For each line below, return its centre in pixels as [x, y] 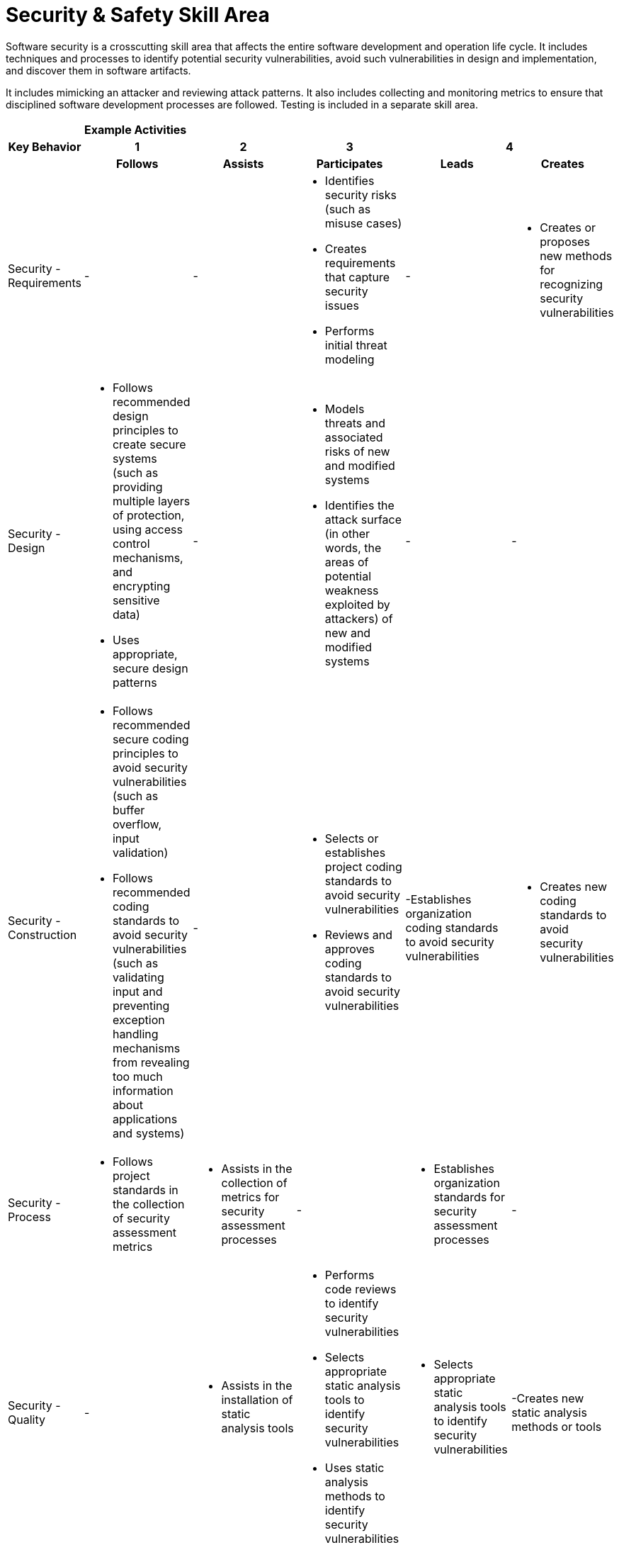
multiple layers [151, 501]
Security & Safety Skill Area [138, 15]
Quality [27, 1419]
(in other [347, 533]
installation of [257, 1399]
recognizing [572, 284]
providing [137, 487]
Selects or [352, 838]
